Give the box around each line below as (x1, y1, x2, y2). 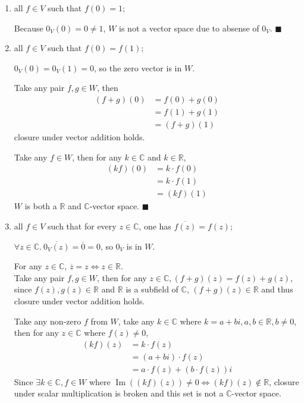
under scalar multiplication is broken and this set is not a (14, 387, 224, 399)
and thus (261, 283, 293, 295)
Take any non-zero (14, 314, 82, 327)
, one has (139, 219, 171, 232)
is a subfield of (126, 283, 178, 295)
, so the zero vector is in (94, 61, 182, 74)
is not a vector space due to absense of (119, 21, 259, 34)
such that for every (48, 219, 117, 232)
